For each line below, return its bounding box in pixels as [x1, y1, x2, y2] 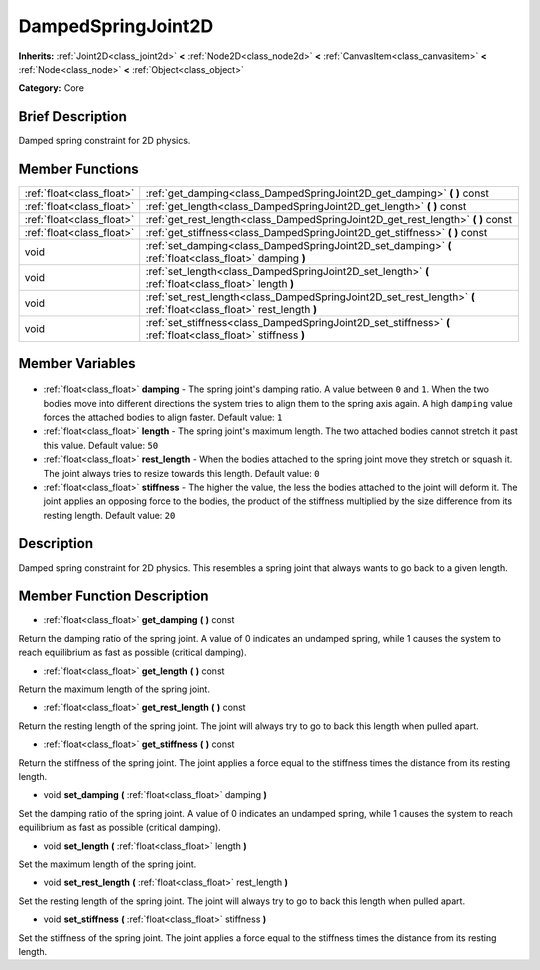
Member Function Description [18, 588, 209, 605]
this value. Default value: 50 [43, 439, 159, 451]
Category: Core [18, 82, 85, 94]
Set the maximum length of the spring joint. [18, 858, 197, 870]
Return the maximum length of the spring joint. [18, 683, 210, 695]
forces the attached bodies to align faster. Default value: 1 [43, 411, 283, 423]
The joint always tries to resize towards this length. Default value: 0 [43, 467, 320, 479]
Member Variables [18, 355, 136, 372]
